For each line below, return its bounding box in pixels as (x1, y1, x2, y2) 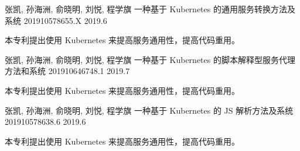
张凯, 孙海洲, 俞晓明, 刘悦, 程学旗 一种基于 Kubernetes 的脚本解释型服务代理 (5, 53, 295, 65)
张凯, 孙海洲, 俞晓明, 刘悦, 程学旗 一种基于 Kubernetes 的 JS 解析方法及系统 (5, 104, 294, 116)
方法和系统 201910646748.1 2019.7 (5, 65, 130, 77)
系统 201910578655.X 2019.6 (5, 14, 107, 26)
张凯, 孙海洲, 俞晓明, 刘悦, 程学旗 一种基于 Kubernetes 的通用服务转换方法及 (5, 3, 295, 15)
